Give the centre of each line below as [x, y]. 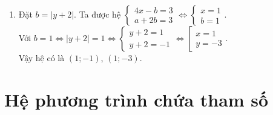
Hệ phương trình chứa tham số [136, 99]
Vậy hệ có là [41, 57]
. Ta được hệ [97, 14]
